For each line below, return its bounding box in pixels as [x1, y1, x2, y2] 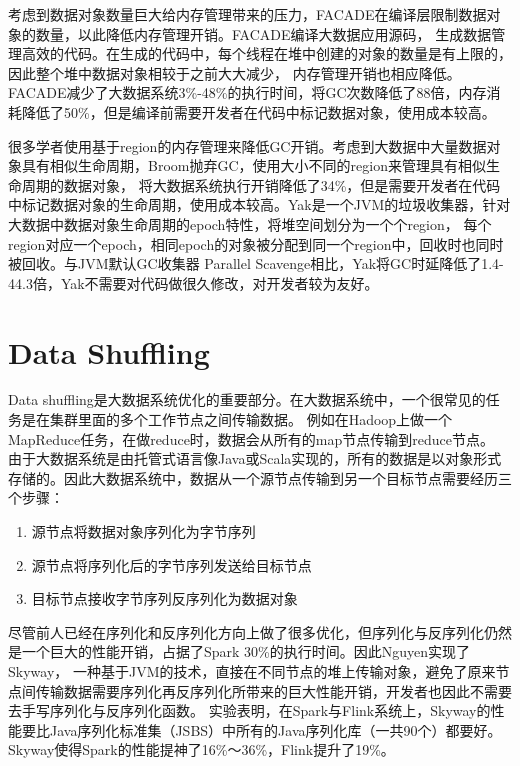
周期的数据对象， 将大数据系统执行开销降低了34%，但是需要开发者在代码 [21, 174, 501, 195]
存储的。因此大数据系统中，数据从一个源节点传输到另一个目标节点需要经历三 [8, 467, 512, 488]
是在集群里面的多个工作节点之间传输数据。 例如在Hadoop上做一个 [21, 409, 453, 430]
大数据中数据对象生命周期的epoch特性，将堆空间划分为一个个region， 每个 [8, 213, 492, 234]
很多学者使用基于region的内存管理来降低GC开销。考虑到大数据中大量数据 [8, 135, 487, 156]
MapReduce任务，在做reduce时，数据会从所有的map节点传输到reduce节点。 [8, 428, 494, 449]
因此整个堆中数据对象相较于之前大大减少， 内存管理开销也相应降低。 [8, 62, 461, 83]
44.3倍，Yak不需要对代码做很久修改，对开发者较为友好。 [8, 272, 379, 293]
